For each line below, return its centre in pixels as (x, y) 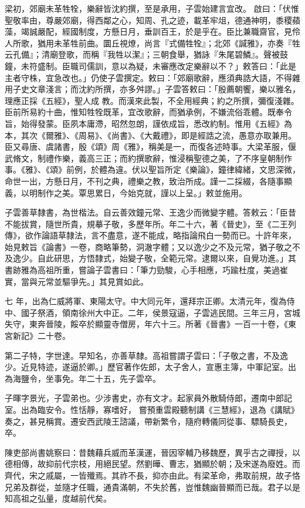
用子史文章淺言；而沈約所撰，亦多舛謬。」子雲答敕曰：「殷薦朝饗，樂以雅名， (152, 89)
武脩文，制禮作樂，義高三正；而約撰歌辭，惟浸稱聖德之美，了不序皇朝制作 (148, 158)
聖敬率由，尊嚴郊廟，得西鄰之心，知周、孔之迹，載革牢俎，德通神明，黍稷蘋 (152, 20)
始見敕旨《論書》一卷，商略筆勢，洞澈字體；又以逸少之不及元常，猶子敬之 (148, 246)
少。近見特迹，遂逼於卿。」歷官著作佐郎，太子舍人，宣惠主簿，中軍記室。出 (150, 367)
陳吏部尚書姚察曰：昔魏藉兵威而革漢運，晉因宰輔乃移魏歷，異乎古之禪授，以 (152, 452)
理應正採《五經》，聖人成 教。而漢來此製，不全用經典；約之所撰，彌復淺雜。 (152, 100)
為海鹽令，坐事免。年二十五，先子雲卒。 (83, 378)
